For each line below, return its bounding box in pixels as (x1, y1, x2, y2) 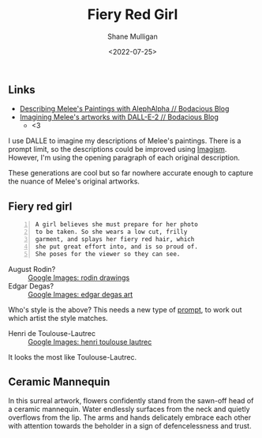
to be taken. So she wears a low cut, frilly (35, 228, 188, 236)
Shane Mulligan (107, 32, 158, 41)
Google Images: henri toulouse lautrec (28, 337, 152, 346)
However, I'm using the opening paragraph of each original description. (8, 153, 241, 163)
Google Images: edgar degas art (28, 289, 133, 299)
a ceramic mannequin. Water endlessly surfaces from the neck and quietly (8, 405, 250, 414)
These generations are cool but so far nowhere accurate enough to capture (8, 168, 254, 178)
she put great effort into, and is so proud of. (35, 243, 199, 251)
